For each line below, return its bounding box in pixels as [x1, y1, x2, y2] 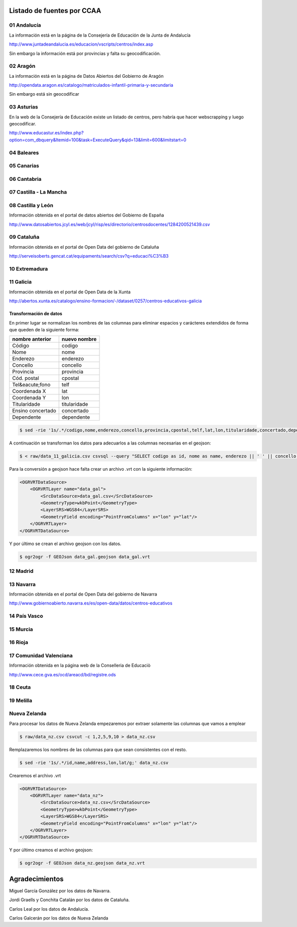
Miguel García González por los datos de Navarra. [9, 887, 111, 894]
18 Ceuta [9, 684, 31, 691]
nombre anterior [12, 336, 51, 343]
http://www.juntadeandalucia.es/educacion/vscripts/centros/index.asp [9, 41, 153, 47]
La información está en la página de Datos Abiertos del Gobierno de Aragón [9, 73, 164, 79]
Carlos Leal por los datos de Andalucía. [9, 906, 89, 912]
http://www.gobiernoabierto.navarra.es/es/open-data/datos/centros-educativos [9, 600, 173, 606]
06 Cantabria [9, 175, 42, 182]
